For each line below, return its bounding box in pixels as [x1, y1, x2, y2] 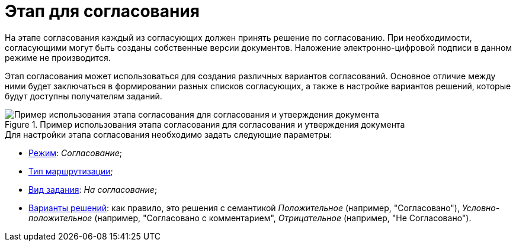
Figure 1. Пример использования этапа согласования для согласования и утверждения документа [5, 119, 405, 130]
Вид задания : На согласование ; [28, 184, 158, 195]
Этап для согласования [5, 1, 200, 21]
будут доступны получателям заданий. [5, 90, 162, 101]
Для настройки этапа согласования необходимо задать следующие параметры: [5, 129, 332, 140]
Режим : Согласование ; [28, 147, 123, 158]
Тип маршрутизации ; [28, 166, 113, 176]
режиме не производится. [5, 52, 111, 63]
